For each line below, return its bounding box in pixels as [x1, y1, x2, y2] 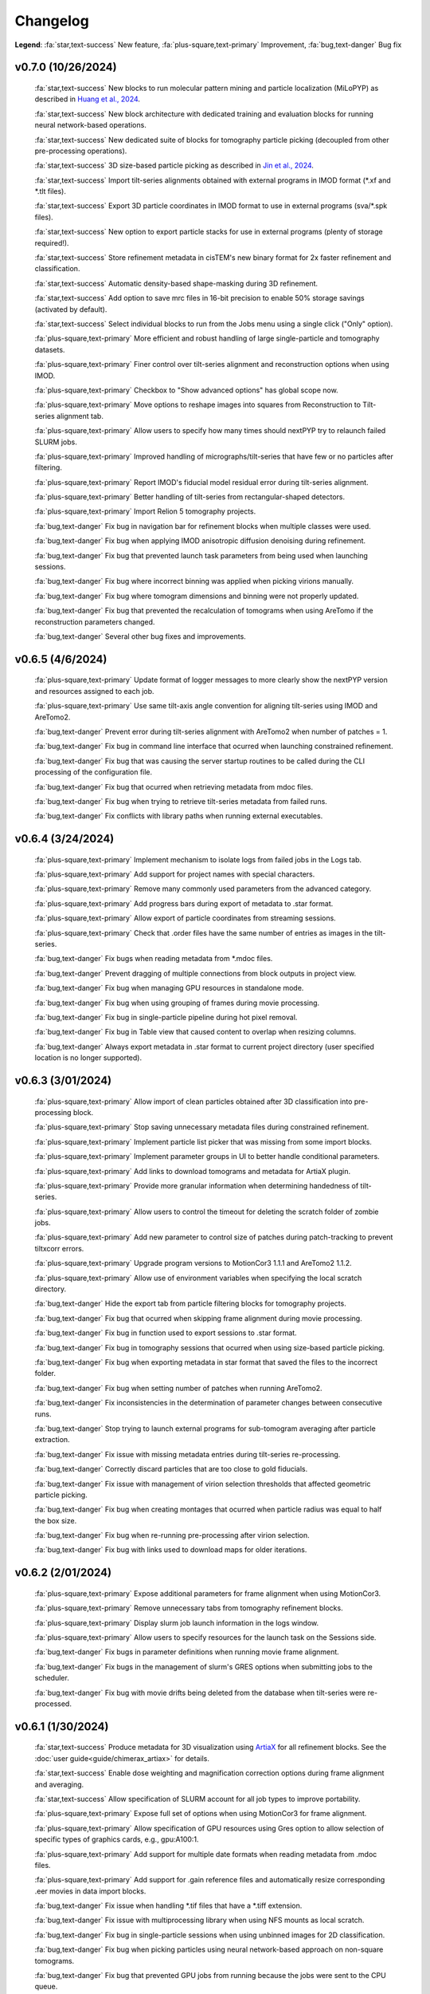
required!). [34, 238, 69, 247]
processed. [34, 1699, 72, 1708]
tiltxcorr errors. [34, 1243, 84, 1253]
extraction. [34, 1435, 71, 1444]
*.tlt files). [34, 187, 67, 196]
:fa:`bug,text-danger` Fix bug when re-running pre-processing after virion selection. [34, 1531, 310, 1540]
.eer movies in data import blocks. [34, 1886, 147, 1896]
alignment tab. [56, 411, 104, 420]
